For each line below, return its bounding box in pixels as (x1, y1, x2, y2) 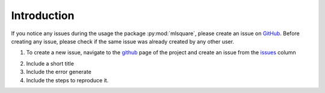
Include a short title (26, 60, 75, 67)
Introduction (11, 9, 75, 22)
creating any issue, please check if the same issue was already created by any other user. (11, 38, 235, 45)
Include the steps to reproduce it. (26, 76, 109, 83)
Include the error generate (26, 69, 91, 76)
